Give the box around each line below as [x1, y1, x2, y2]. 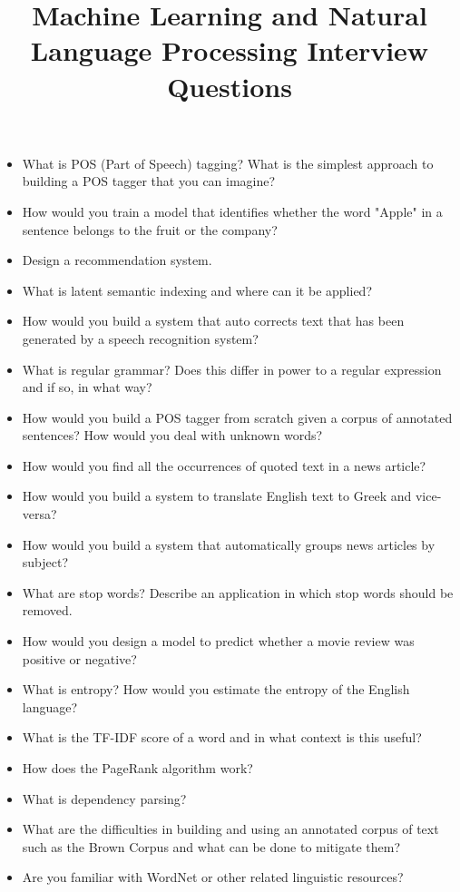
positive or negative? [22, 649, 137, 668]
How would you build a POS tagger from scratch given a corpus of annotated [22, 407, 453, 426]
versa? [22, 505, 57, 524]
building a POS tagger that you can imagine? [22, 172, 276, 191]
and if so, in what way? [22, 377, 152, 397]
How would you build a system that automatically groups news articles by [22, 534, 436, 554]
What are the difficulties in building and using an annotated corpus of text [22, 819, 439, 838]
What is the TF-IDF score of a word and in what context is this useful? [22, 728, 422, 747]
